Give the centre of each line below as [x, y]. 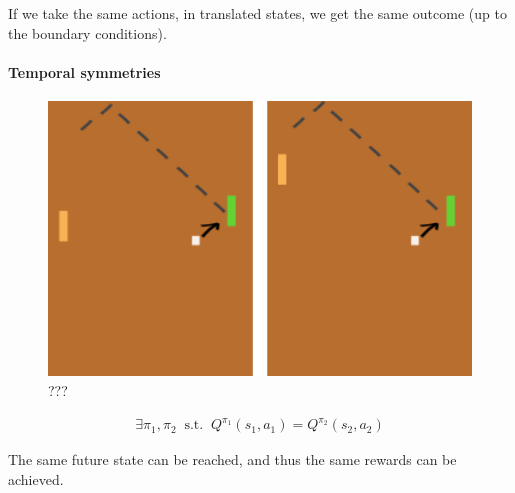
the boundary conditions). [87, 32]
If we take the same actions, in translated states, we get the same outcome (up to [257, 13]
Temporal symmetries [84, 71]
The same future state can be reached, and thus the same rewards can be [232, 459]
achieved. [36, 478]
